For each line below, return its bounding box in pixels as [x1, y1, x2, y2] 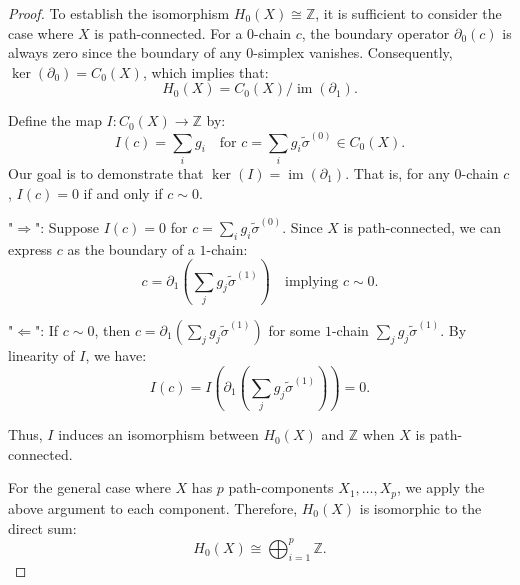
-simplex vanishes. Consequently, [253, 42, 453, 63]
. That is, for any [345, 162, 450, 183]
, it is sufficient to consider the [315, 3, 502, 23]
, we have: [85, 344, 147, 365]
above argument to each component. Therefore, [8, 497, 298, 518]
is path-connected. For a [94, 22, 243, 43]
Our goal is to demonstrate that [8, 162, 204, 183]
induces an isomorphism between [58, 424, 259, 445]
